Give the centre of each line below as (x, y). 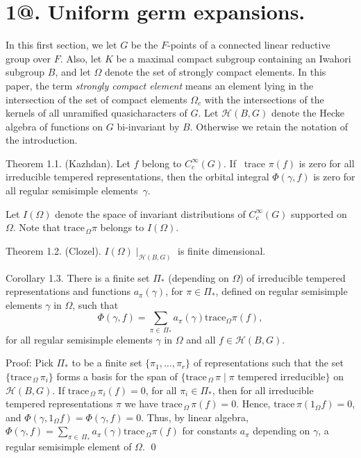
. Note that (36, 227)
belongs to (122, 227)
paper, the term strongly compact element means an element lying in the (160, 85)
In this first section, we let (61, 45)
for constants (210, 431)
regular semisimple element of (69, 447)
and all (201, 339)
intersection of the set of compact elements (96, 99)
